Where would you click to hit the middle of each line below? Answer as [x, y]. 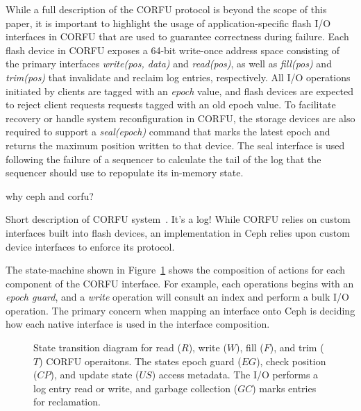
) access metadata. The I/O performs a [235, 375]
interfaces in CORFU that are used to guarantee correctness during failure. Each [177, 36]
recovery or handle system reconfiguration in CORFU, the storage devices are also [180, 118]
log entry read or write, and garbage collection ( [136, 388]
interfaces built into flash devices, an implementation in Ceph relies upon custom [178, 232]
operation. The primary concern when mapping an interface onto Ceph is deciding [180, 310]
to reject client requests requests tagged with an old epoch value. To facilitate [171, 104]
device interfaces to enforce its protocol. [90, 246]
